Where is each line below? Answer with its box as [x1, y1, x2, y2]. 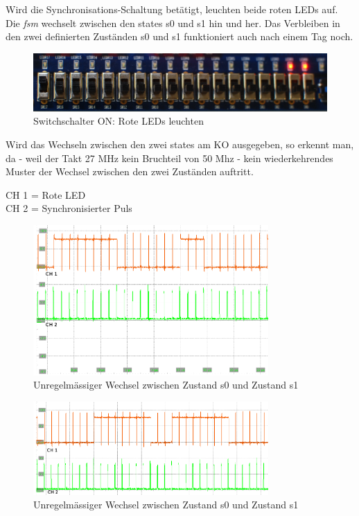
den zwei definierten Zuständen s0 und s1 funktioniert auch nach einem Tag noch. [6, 29, 353, 44]
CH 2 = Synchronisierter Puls [6, 201, 132, 215]
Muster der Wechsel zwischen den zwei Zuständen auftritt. [6, 164, 254, 179]
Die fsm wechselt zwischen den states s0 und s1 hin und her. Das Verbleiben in [6, 15, 340, 30]
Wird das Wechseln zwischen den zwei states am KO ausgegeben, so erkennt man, [6, 137, 354, 152]
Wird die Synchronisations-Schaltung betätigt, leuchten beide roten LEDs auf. [6, 2, 338, 16]
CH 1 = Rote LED [6, 187, 86, 202]
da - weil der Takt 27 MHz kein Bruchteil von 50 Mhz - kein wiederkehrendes [6, 150, 333, 165]
